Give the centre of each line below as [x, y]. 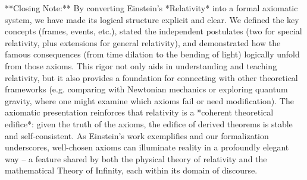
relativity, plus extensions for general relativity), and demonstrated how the [143, 42]
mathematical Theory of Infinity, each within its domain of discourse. [131, 170]
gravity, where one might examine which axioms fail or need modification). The [149, 100]
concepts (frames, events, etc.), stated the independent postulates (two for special [153, 31]
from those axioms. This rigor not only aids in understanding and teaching [141, 65]
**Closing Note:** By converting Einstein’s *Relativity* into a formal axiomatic [151, 8]
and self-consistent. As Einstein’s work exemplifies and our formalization [137, 135]
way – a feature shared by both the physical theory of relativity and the [136, 158]
